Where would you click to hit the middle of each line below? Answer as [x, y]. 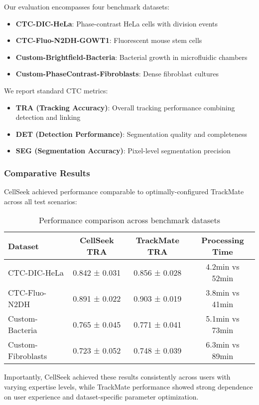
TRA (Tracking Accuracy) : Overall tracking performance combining [125, 107]
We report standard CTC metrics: [56, 90]
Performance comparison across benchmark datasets [129, 220]
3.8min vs [223, 293]
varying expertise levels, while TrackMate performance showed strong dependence [129, 386]
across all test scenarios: [41, 201]
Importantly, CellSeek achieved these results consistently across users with [117, 377]
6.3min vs [223, 345]
